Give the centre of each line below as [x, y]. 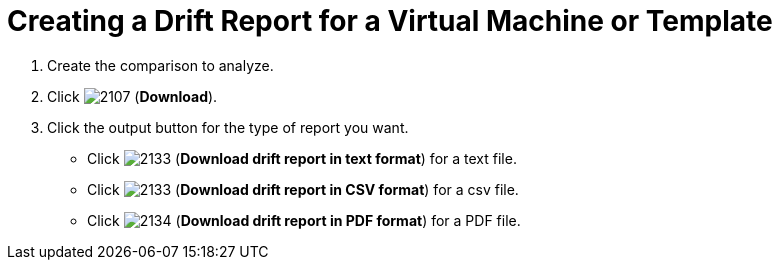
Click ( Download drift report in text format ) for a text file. [302, 158]
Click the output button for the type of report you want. [228, 127]
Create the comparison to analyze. [160, 65]
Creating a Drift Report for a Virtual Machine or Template [390, 21]
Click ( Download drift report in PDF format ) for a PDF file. [304, 220]
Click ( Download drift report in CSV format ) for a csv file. [303, 189]
